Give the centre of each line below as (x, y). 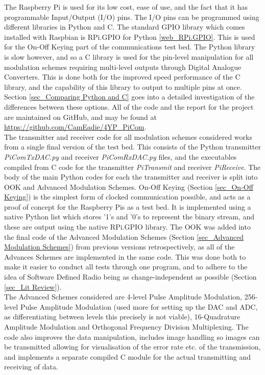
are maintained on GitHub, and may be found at (80, 117)
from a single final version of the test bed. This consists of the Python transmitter (133, 147)
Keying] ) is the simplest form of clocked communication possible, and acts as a (127, 197)
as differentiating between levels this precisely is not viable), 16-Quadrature (122, 317)
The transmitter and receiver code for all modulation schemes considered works (128, 136)
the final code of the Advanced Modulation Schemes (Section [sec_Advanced (124, 236)
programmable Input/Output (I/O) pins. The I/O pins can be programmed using (132, 17)
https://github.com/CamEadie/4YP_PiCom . (75, 127)
